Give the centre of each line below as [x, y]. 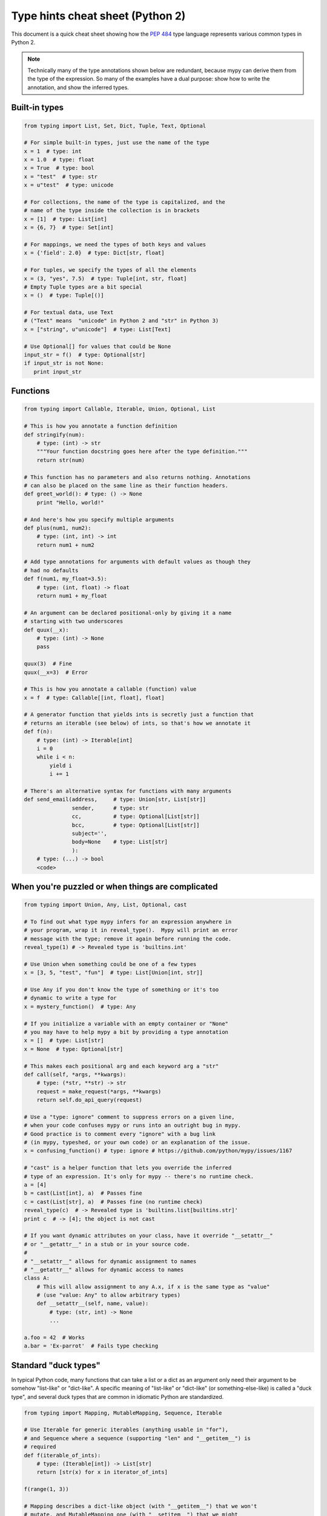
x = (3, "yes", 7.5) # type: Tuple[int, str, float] [105, 278]
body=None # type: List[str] [120, 842]
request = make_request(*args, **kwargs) [99, 1091]
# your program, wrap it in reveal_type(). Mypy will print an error [131, 930]
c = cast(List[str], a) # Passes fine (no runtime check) [113, 1202]
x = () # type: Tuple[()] [64, 295]
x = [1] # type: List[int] [65, 219]
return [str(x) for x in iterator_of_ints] [102, 1472]
